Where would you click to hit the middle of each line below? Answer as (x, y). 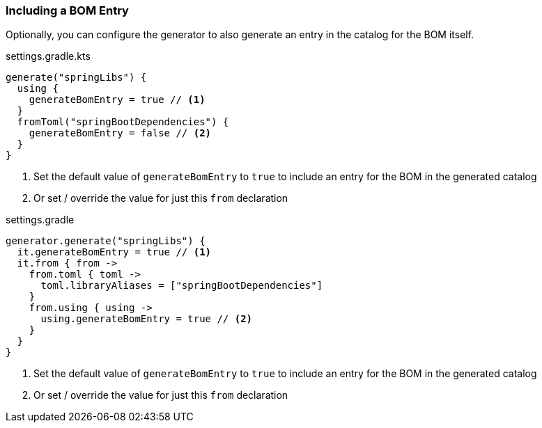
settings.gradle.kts (48, 56)
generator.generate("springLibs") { (106, 241)
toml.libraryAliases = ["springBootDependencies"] (182, 286)
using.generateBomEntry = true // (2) (147, 319)
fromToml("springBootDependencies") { (123, 122)
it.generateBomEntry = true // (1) (114, 252)
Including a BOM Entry (67, 10)
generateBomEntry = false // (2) (120, 133)
